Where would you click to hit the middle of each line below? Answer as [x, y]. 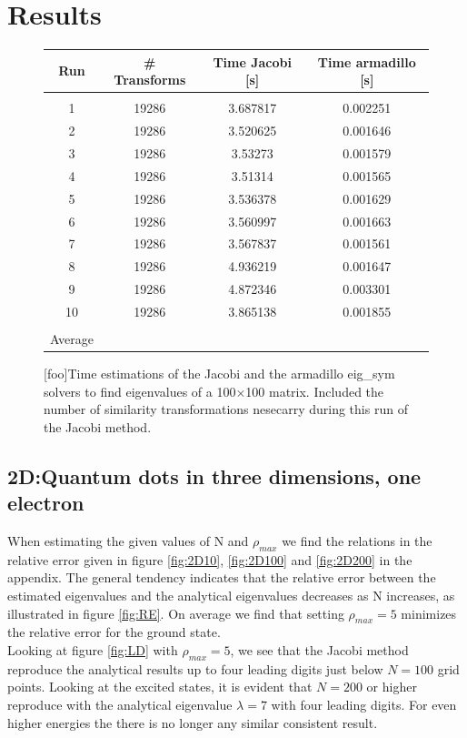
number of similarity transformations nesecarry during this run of [226, 409]
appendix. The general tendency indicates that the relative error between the [222, 577]
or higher [392, 687]
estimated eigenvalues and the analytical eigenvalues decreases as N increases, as [231, 596]
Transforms [150, 80]
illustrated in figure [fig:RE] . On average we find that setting [176, 613]
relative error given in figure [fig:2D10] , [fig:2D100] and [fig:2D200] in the [210, 559]
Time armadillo [367, 61]
